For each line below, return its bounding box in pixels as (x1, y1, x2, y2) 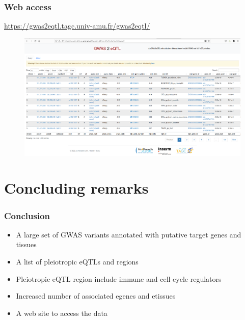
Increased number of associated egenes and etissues (16, 290, 176, 301)
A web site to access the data (16, 307, 107, 318)
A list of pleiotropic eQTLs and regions (16, 256, 139, 267)
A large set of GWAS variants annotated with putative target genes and (16, 229, 241, 239)
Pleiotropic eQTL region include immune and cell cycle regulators (16, 273, 222, 284)
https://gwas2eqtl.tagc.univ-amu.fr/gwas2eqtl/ (4, 20, 150, 31)
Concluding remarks (4, 177, 149, 198)
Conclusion (4, 209, 50, 222)
